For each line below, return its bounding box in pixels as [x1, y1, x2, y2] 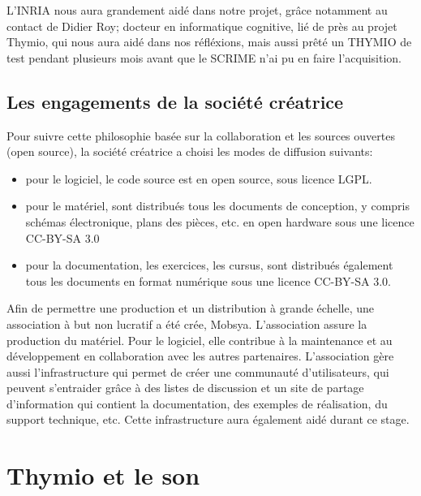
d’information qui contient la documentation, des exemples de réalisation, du [6, 395, 388, 412]
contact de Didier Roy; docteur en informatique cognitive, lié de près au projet [6, 17, 397, 34]
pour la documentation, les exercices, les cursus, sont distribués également [25, 257, 393, 274]
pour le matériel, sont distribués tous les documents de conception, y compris [25, 197, 410, 214]
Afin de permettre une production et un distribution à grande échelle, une [6, 300, 374, 317]
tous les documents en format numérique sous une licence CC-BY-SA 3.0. [25, 272, 391, 289]
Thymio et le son [6, 459, 200, 492]
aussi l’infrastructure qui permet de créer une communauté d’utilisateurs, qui [6, 363, 389, 380]
